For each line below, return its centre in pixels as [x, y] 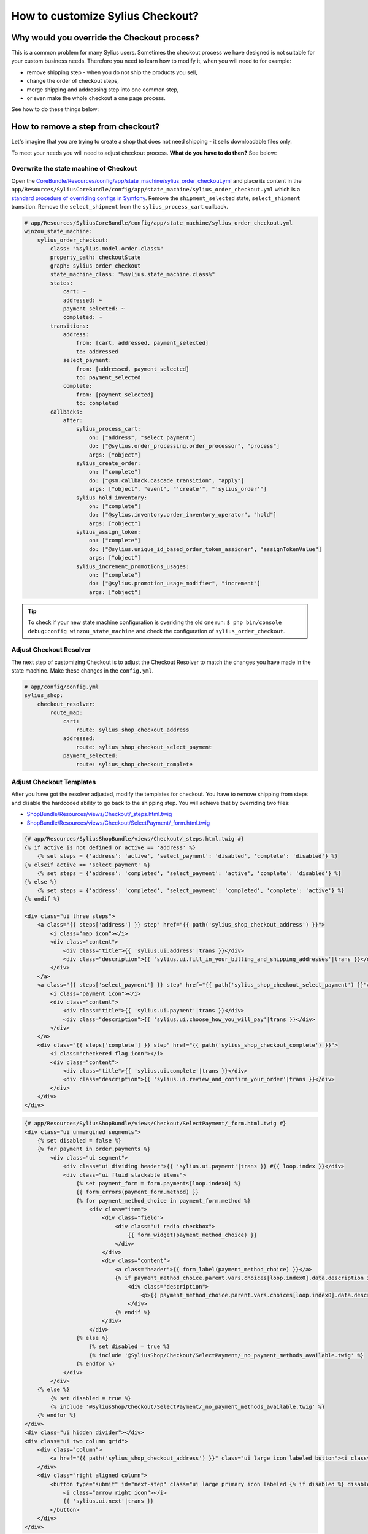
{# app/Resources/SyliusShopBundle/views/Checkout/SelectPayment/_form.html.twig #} [155, 1124]
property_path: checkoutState [95, 257]
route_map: [66, 713]
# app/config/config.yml [62, 687]
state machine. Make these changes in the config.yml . [82, 671]
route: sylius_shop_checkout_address [132, 730]
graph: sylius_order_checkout [95, 266]
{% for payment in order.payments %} [94, 1149]
